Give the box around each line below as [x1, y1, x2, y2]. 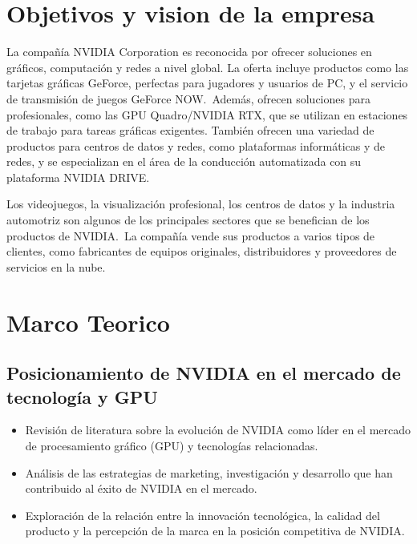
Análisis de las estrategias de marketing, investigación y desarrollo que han [25, 464, 393, 481]
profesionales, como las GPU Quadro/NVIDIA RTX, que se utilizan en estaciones [6, 106, 408, 123]
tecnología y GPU [6, 384, 158, 409]
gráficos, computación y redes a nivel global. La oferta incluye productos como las [6, 58, 409, 75]
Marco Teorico [6, 305, 170, 338]
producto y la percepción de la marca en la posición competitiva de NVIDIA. [25, 522, 405, 539]
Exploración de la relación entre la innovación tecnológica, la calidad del [25, 506, 380, 523]
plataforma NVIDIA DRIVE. [6, 168, 150, 185]
